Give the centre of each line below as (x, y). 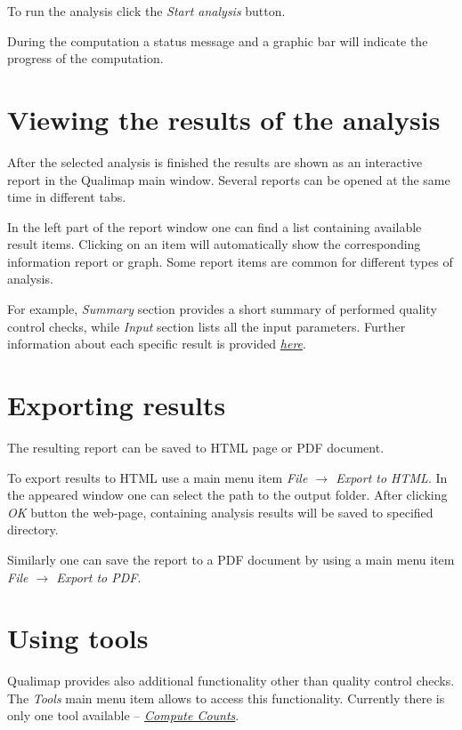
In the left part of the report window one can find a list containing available (215, 226)
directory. (33, 529)
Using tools (78, 638)
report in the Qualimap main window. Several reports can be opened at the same (229, 179)
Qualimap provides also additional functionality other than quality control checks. (231, 681)
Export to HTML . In (392, 477)
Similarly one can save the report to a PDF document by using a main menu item (231, 559)
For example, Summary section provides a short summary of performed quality (222, 309)
